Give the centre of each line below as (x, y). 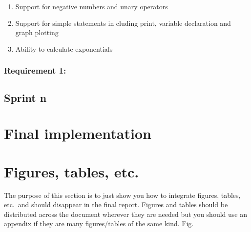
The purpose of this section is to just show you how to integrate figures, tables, (122, 195)
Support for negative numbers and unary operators (92, 6)
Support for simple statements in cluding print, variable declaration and (123, 23)
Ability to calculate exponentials (64, 48)
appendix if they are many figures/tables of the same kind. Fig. (99, 223)
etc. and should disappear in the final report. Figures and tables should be (116, 204)
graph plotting (37, 32)
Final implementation (78, 133)
